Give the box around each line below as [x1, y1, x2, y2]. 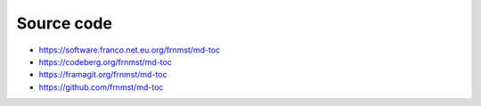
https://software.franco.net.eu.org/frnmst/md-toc [38, 45, 221, 55]
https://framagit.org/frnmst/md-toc [38, 69, 167, 80]
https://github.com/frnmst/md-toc [38, 81, 164, 93]
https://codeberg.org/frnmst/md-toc [38, 56, 173, 67]
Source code [16, 13, 113, 33]
